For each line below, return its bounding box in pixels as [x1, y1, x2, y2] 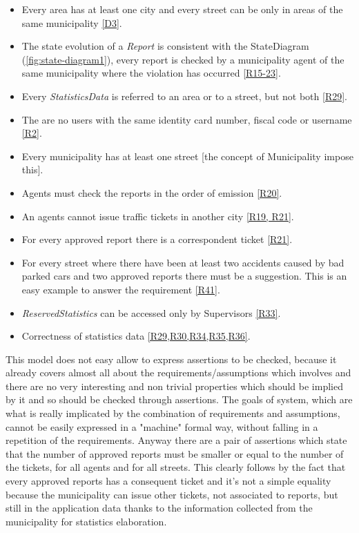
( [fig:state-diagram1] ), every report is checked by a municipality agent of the [21, 52, 345, 66]
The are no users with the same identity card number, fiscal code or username [21, 112, 352, 126]
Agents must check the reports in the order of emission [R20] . [21, 185, 282, 200]
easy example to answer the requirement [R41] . [21, 282, 220, 296]
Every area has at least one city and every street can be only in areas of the [21, 2, 343, 16]
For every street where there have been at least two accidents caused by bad [21, 255, 345, 269]
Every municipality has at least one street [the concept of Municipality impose [21, 148, 353, 163]
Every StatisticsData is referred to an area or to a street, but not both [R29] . [21, 88, 348, 103]
